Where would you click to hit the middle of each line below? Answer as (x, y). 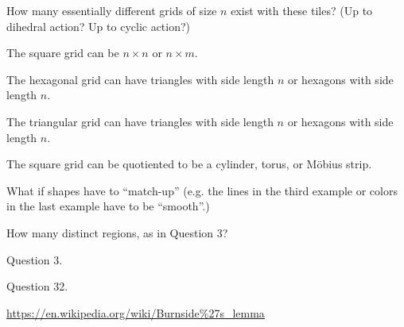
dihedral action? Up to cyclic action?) (99, 26)
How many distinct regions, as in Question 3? (117, 232)
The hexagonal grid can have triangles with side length (140, 79)
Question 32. (37, 286)
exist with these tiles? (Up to (302, 10)
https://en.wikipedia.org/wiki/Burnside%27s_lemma (136, 312)
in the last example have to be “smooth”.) (108, 206)
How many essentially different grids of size (112, 10)
